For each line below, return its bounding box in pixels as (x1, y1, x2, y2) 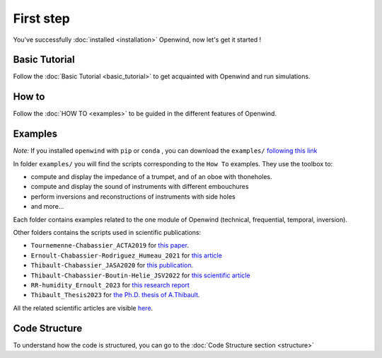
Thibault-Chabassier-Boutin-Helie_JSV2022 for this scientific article (30, 271, 250, 279)
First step (13, 11, 70, 26)
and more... (30, 202, 64, 211)
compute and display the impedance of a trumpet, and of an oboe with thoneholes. (30, 173, 272, 181)
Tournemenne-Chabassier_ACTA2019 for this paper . (30, 241, 189, 250)
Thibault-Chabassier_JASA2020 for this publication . (30, 261, 194, 270)
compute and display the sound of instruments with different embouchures (30, 183, 249, 191)
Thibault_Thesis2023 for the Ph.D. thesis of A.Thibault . (30, 291, 200, 299)
